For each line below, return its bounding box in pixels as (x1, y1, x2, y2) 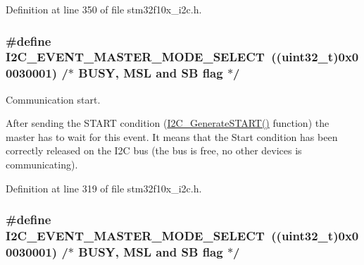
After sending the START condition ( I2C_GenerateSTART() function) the (6, 116, 330, 130)
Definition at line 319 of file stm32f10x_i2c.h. (6, 180, 202, 195)
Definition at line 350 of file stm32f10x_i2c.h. (6, 2, 202, 16)
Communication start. (6, 92, 101, 106)
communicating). (6, 157, 78, 172)
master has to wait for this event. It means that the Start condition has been (6, 129, 338, 144)
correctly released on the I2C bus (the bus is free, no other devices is (6, 143, 302, 158)
